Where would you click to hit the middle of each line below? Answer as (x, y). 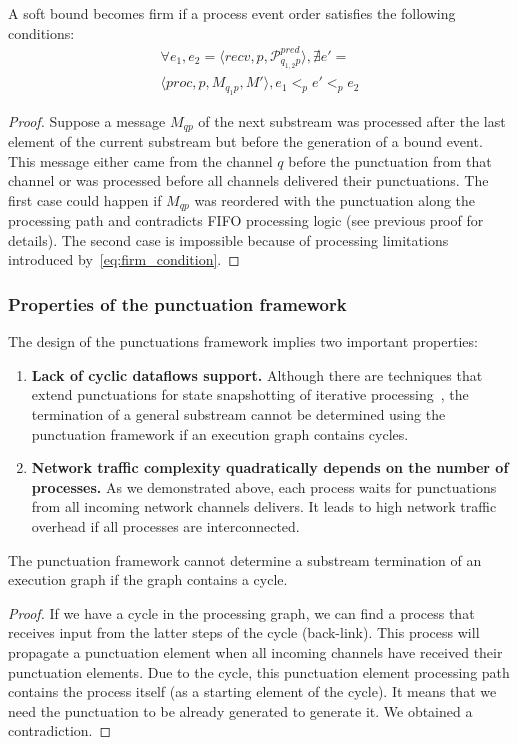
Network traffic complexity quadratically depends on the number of (270, 467)
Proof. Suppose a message (87, 120)
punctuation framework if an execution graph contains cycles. (220, 433)
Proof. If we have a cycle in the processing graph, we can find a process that (241, 612)
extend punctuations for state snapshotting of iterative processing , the (250, 394)
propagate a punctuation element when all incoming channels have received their (255, 651)
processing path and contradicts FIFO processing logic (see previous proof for (246, 220)
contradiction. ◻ (60, 730)
